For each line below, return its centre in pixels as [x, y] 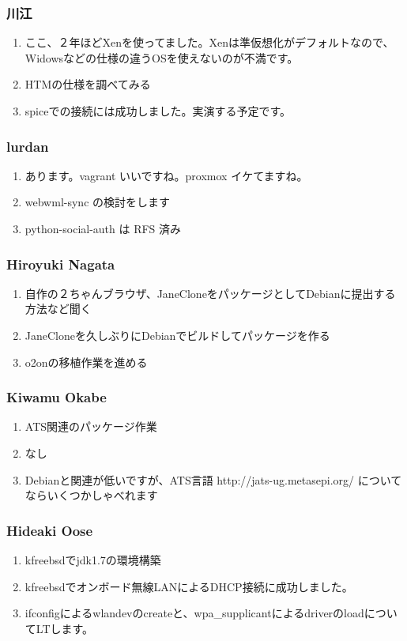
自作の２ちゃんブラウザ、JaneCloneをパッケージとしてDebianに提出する [210, 293]
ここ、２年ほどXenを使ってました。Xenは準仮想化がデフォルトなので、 [209, 42]
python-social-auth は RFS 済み [103, 228]
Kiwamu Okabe [57, 397]
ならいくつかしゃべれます [91, 495]
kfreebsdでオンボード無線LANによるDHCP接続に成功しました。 [189, 586]
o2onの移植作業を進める [86, 362]
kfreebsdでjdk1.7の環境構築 [93, 560]
